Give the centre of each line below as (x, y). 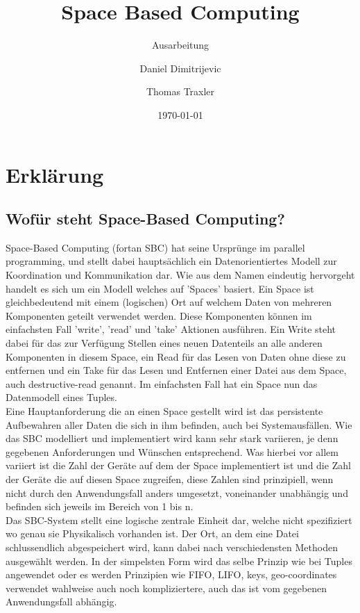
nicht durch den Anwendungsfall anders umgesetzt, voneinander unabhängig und (177, 492)
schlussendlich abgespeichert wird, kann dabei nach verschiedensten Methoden (172, 547)
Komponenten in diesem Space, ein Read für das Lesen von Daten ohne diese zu (176, 356)
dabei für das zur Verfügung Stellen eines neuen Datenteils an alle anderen (164, 343)
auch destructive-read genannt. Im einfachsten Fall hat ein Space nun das (162, 383)
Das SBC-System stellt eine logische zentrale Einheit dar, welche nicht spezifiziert (179, 520)
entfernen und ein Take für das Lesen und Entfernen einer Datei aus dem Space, (176, 370)
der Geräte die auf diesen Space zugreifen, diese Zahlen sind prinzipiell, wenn (170, 479)
